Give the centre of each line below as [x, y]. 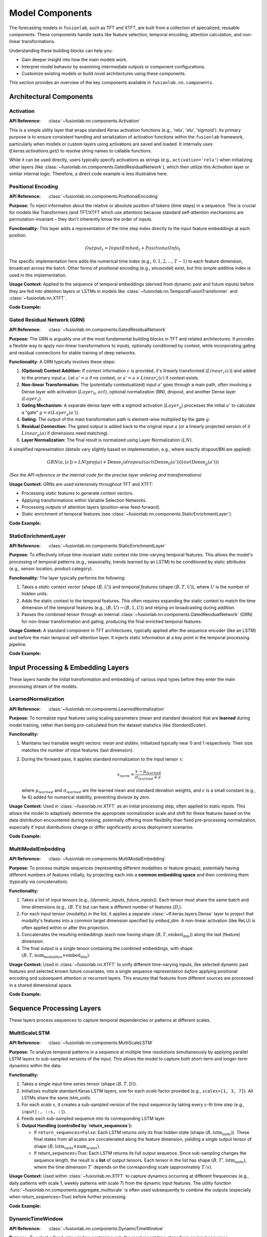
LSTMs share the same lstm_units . [56, 1097]
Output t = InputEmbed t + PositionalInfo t [133, 249]
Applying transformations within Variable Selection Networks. [84, 500]
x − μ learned [148, 772]
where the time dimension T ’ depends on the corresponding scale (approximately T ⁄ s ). [123, 1167]
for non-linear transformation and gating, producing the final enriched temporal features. [112, 621]
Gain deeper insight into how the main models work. [75, 60]
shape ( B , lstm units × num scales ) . [67, 1147]
